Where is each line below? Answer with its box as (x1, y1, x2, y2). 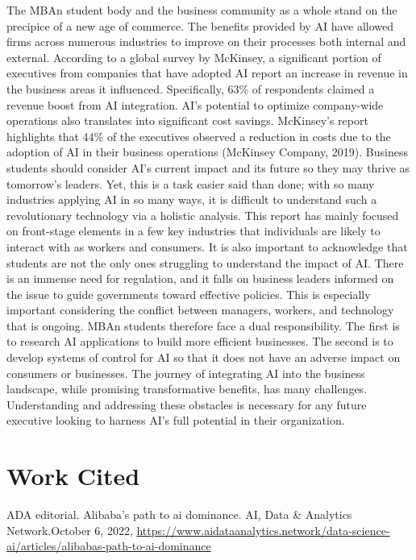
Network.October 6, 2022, (6, 521, 133, 538)
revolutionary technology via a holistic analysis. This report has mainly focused (6, 206, 399, 223)
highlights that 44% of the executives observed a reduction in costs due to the (6, 127, 391, 144)
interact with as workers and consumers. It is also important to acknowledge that (6, 238, 408, 255)
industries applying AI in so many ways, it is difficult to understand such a (6, 191, 377, 208)
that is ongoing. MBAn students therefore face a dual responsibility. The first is (6, 317, 400, 334)
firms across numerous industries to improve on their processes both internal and (6, 33, 406, 50)
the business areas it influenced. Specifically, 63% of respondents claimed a (6, 80, 375, 97)
